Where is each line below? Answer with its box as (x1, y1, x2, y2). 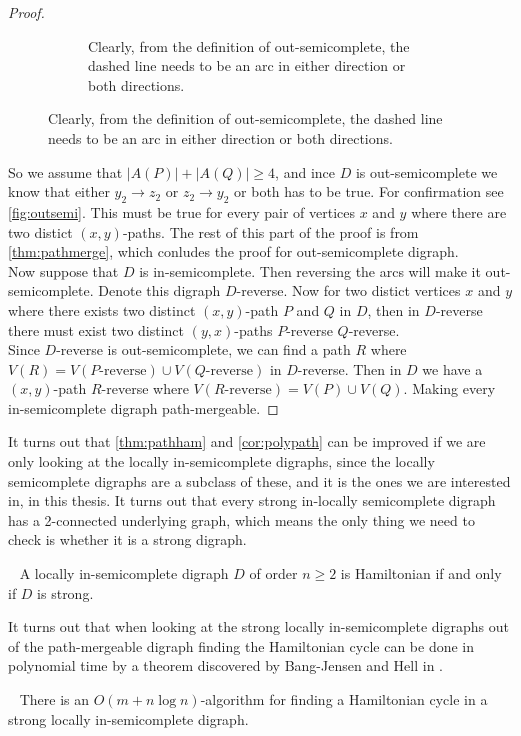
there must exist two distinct (8, 319, 185, 340)
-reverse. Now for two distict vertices (236, 280, 461, 301)
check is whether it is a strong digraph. (8, 529, 247, 550)
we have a (422, 358, 483, 379)
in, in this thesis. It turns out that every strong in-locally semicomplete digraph (8, 490, 496, 511)
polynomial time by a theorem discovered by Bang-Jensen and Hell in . (8, 655, 444, 676)
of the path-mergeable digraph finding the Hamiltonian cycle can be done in (8, 635, 475, 656)
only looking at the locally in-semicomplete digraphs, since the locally (8, 451, 435, 472)
